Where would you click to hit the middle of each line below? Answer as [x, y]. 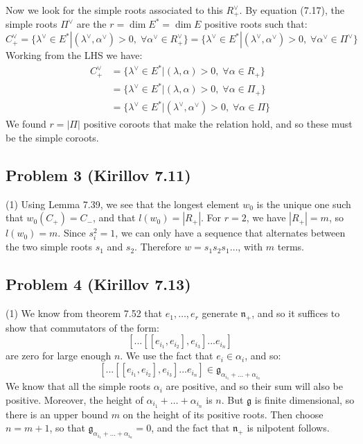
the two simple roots [49, 247]
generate [220, 313]
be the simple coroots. [52, 137]
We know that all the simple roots [78, 386]
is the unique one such [304, 204]
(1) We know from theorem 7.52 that [84, 313]
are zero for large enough [59, 356]
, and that [114, 217]
